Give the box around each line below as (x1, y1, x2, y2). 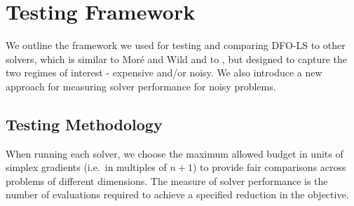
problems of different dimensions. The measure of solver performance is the (6, 173, 328, 188)
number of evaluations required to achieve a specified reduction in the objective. (6, 187, 349, 202)
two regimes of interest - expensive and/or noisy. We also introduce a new (6, 65, 322, 80)
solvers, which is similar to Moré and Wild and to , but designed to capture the (6, 51, 348, 66)
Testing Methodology (6, 113, 163, 135)
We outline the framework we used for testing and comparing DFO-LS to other (6, 38, 346, 53)
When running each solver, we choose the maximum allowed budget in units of (6, 146, 343, 160)
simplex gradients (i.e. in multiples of (6, 160, 167, 174)
